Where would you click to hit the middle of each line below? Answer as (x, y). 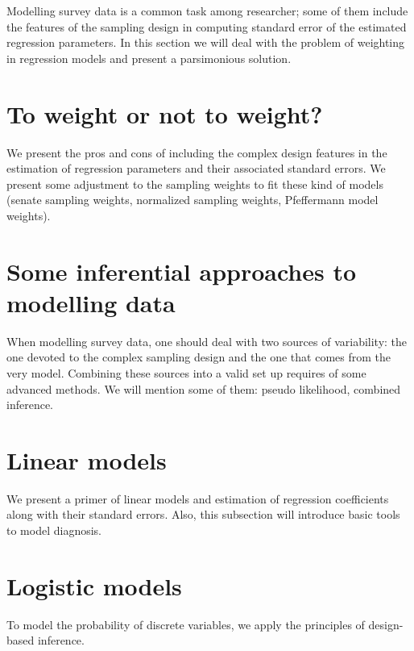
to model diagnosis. (54, 530)
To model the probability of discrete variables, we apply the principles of (186, 624)
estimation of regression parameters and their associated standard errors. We (196, 168)
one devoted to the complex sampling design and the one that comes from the (199, 357)
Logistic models (94, 585)
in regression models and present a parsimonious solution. (149, 58)
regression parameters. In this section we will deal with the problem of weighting (206, 42)
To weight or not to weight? (165, 113)
